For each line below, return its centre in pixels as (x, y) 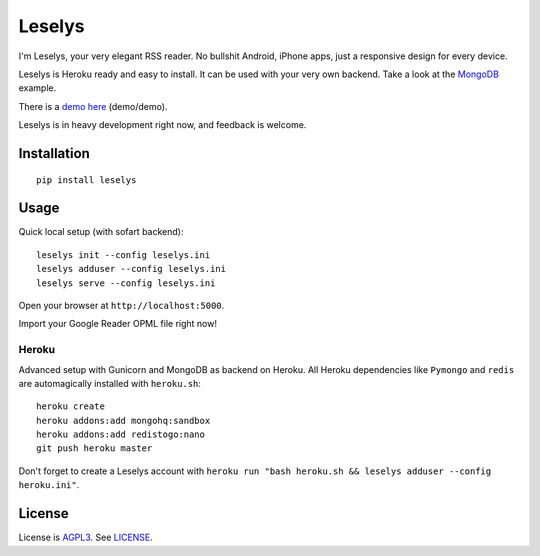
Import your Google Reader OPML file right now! (117, 324)
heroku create (70, 406)
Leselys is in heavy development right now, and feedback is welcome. (162, 125)
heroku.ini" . (49, 485)
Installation (54, 153)
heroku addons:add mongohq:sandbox (123, 420)
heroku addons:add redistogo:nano (120, 434)
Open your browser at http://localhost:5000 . (121, 305)
